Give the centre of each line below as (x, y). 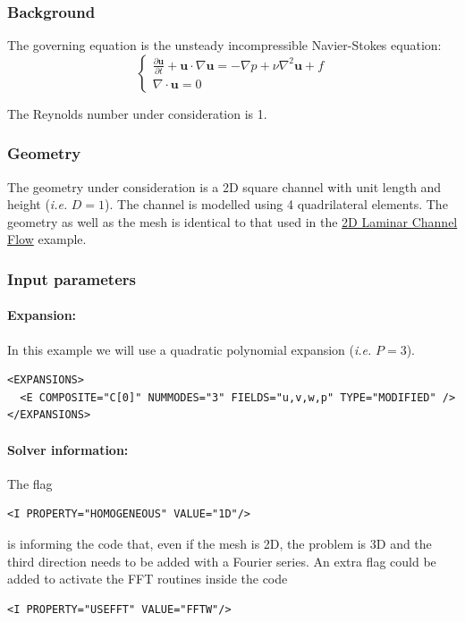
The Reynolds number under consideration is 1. (137, 113)
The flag (30, 483)
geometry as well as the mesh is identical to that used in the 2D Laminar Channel (232, 221)
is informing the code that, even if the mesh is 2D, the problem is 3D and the (220, 543)
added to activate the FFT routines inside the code (148, 579)
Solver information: (68, 449)
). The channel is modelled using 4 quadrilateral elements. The (276, 204)
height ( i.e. (38, 204)
